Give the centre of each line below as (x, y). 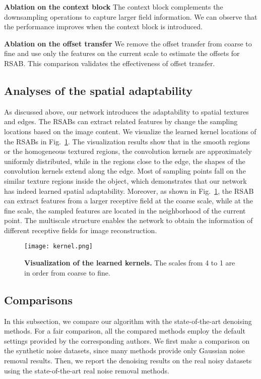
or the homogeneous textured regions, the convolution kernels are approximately (128, 151)
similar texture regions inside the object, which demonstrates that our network (125, 180)
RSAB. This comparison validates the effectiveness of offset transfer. (110, 63)
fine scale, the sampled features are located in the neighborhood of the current (125, 210)
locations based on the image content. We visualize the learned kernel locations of (130, 131)
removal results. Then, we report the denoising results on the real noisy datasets (128, 360)
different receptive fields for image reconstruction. (81, 230)
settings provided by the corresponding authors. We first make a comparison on (127, 340)
